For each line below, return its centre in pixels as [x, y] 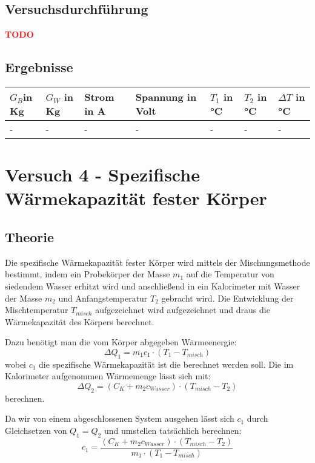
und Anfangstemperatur [103, 298]
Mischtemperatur [37, 310]
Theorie [30, 236]
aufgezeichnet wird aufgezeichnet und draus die [183, 310]
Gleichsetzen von [36, 430]
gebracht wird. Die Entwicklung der [227, 298]
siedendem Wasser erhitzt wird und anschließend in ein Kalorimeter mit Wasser [153, 286]
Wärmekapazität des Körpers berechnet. [80, 321]
